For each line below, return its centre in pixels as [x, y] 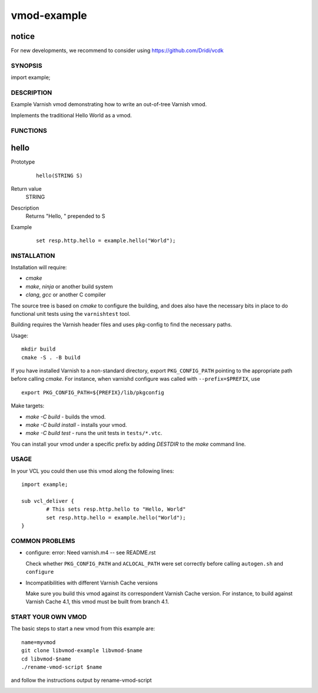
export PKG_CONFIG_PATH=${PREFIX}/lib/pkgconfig [93, 392]
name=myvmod [39, 642]
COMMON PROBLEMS [43, 541]
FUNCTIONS [29, 130]
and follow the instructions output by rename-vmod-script [82, 680]
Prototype [23, 162]
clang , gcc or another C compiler [66, 295]
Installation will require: [39, 267]
